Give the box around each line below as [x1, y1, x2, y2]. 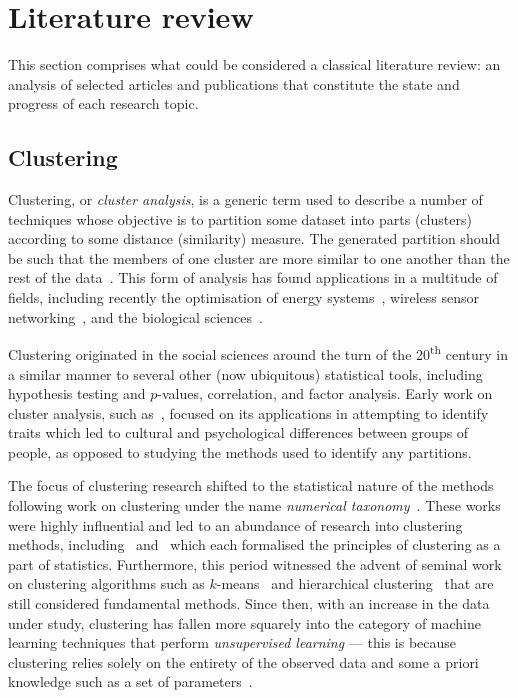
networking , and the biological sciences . [8, 306, 263, 327]
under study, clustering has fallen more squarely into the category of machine [8, 612, 482, 633]
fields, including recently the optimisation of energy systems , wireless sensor [8, 287, 480, 308]
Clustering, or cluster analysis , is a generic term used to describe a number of [8, 189, 483, 210]
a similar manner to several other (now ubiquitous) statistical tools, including [8, 363, 483, 384]
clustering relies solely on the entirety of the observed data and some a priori [8, 651, 479, 672]
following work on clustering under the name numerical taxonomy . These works [8, 495, 501, 516]
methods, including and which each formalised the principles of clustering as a [8, 534, 501, 555]
